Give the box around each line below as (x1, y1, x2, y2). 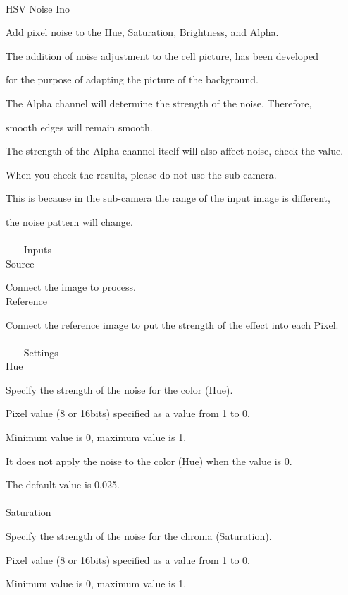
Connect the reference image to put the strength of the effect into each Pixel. (6, 317, 339, 332)
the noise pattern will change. (6, 214, 133, 229)
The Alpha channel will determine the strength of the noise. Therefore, (6, 95, 312, 110)
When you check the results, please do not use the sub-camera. (6, 167, 277, 181)
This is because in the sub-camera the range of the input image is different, (6, 191, 330, 205)
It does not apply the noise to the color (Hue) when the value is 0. (6, 453, 292, 468)
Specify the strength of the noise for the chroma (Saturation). (6, 529, 272, 543)
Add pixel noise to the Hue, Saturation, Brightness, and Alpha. (6, 25, 279, 40)
